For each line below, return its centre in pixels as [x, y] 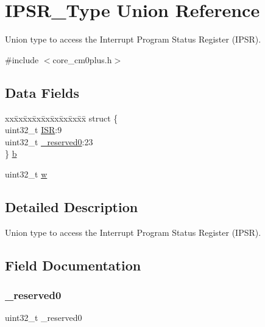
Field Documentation [73, 265]
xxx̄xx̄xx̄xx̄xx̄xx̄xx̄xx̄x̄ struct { [62, 118]
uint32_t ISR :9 [34, 130]
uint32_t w [26, 174]
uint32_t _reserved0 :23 [49, 141]
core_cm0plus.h [82, 59]
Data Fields [42, 92]
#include [22, 59]
